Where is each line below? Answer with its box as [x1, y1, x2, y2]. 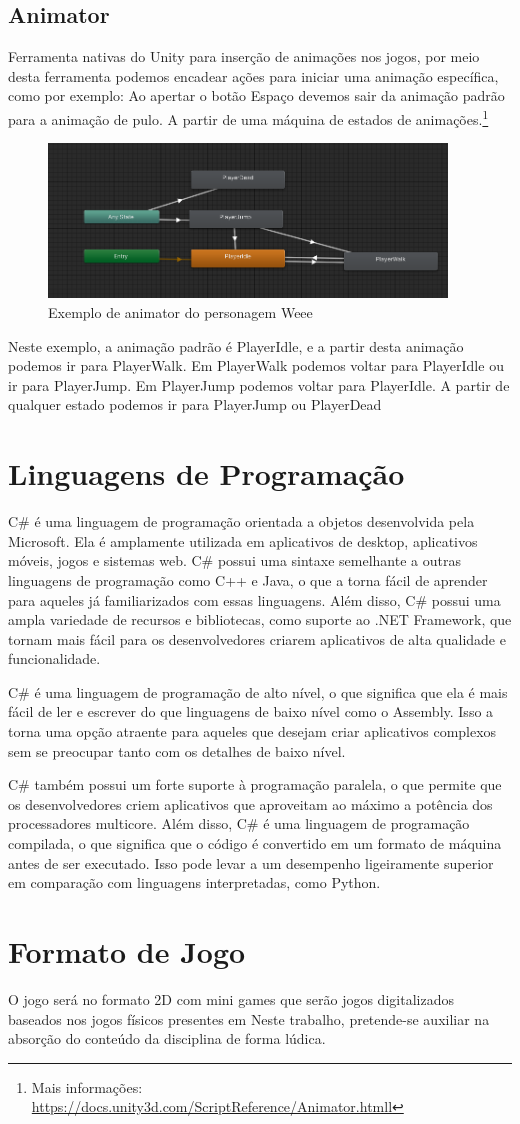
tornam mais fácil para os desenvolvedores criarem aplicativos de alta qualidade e [8, 628, 506, 649]
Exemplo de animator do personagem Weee [48, 302, 313, 323]
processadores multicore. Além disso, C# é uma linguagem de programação [8, 813, 470, 834]
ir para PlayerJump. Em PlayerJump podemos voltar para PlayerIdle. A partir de [8, 374, 510, 395]
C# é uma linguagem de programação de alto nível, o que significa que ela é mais [8, 681, 508, 702]
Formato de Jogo [8, 931, 246, 971]
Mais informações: [31, 1076, 143, 1097]
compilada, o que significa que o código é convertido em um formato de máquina [8, 833, 502, 854]
